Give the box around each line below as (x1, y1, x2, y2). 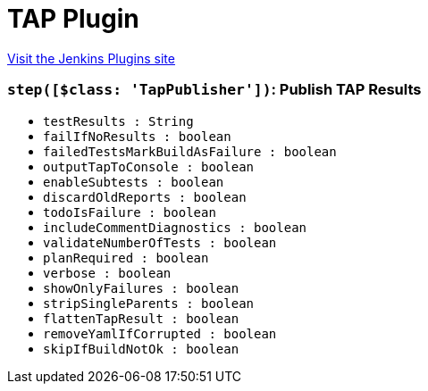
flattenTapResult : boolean (43, 311, 239, 326)
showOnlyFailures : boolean (43, 280, 239, 295)
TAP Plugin (7, 4, 139, 34)
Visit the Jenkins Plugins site (7, 50, 175, 66)
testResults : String (43, 113, 194, 129)
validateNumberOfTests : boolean (43, 235, 277, 250)
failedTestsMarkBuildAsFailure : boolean (43, 144, 337, 159)
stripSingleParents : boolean (43, 295, 255, 311)
